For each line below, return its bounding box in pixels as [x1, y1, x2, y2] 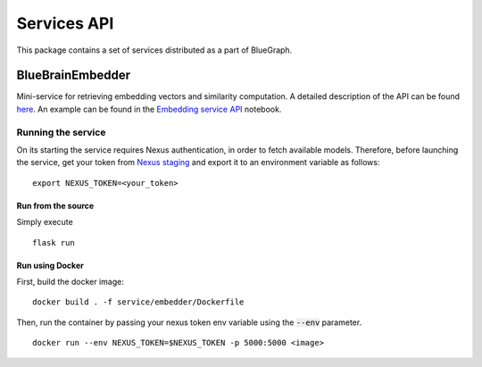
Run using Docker [16, 260, 84, 271]
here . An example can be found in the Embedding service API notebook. [16, 104, 282, 114]
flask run [32, 238, 75, 247]
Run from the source [16, 200, 95, 211]
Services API [16, 13, 114, 33]
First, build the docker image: [16, 276, 124, 287]
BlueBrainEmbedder [16, 68, 131, 83]
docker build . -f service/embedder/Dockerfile [32, 297, 245, 307]
